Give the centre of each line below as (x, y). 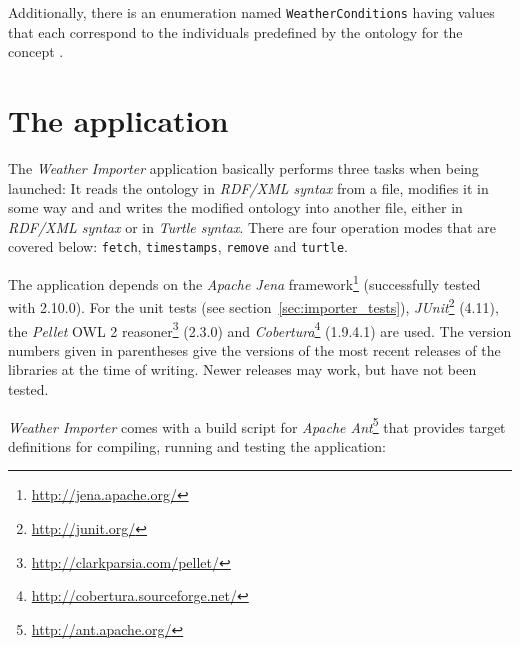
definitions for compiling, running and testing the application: (197, 445)
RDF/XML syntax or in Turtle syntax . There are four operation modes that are (252, 226)
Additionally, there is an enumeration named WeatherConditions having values (251, 12)
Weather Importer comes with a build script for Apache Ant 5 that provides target (257, 425)
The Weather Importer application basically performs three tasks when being (243, 167)
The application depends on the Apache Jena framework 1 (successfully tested (244, 282)
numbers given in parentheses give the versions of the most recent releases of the (254, 349)
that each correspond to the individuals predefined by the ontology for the (235, 31)
